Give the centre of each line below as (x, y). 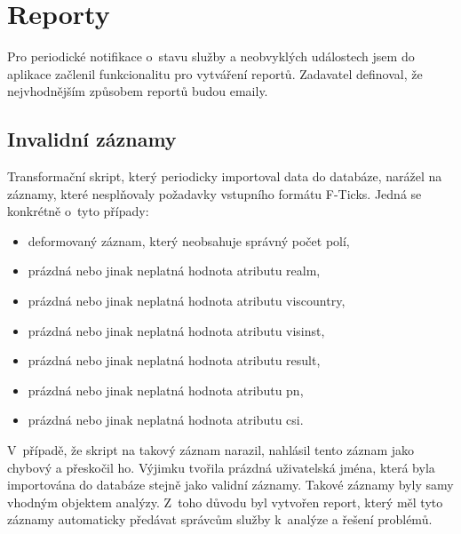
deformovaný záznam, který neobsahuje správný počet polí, (189, 240)
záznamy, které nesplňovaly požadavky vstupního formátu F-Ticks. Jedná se (215, 193)
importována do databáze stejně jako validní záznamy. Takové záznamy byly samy (230, 485)
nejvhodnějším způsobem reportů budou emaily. (138, 91)
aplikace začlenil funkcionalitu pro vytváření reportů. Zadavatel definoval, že (215, 73)
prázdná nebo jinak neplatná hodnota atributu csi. (166, 420)
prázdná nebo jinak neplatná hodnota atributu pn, (166, 390)
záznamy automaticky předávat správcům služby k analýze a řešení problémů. (220, 519)
